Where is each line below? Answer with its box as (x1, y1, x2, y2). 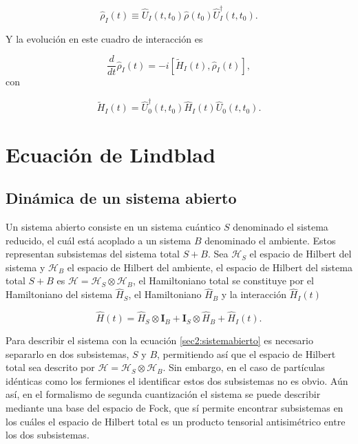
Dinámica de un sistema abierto (6, 187, 237, 209)
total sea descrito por (6, 360, 95, 374)
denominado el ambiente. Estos (204, 233, 336, 247)
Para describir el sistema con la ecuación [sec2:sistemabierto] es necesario (6, 333, 313, 348)
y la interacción (221, 287, 286, 302)
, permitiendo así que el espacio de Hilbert (157, 346, 336, 361)
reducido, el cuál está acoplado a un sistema (6, 233, 191, 247)
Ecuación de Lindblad (6, 140, 215, 168)
